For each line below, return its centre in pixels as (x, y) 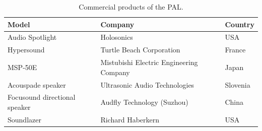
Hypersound (26, 50)
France (235, 50)
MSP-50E (22, 67)
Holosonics (117, 37)
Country (240, 24)
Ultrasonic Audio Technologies (147, 84)
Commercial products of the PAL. (131, 7)
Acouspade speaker (37, 84)
